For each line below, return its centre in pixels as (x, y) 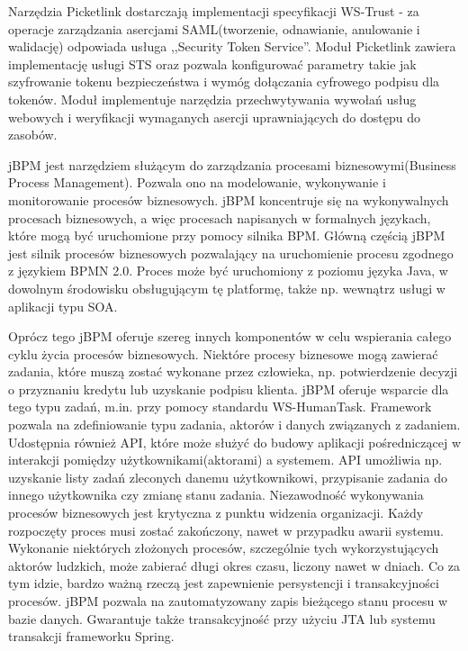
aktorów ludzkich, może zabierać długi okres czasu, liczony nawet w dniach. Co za (234, 565)
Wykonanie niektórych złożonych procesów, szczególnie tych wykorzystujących (224, 548)
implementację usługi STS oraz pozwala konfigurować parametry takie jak (212, 63)
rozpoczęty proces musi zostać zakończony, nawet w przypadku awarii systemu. (226, 530)
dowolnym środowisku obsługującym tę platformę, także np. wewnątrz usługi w (227, 288)
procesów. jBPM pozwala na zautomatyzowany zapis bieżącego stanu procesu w (228, 601)
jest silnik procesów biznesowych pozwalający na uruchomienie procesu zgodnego (231, 253)
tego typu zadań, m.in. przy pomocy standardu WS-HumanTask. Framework (220, 407)
